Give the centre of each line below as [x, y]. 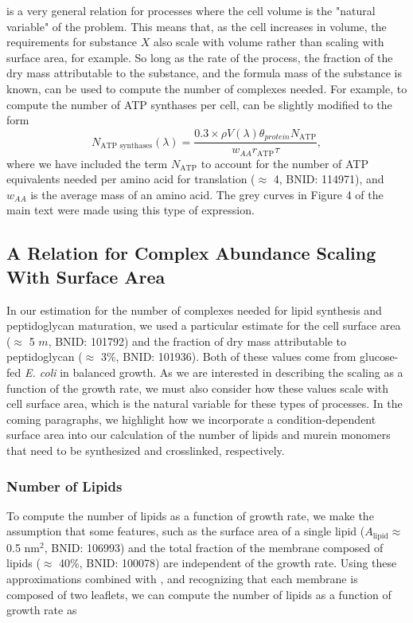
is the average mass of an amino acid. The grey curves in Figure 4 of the [207, 194]
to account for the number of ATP [285, 163]
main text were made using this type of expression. [131, 210]
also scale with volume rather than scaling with [269, 42]
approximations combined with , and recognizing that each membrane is [182, 579]
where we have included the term [87, 163]
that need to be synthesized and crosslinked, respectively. [146, 450]
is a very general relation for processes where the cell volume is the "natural [191, 10]
